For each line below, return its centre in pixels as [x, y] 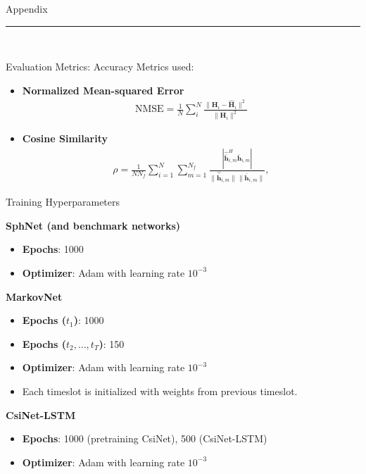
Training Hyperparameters [63, 202]
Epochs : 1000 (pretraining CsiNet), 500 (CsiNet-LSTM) [145, 438]
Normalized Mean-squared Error [103, 90]
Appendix [27, 8]
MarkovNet [34, 296]
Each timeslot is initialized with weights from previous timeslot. [160, 391]
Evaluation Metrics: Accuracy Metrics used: [100, 67]
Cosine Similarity [65, 138]
